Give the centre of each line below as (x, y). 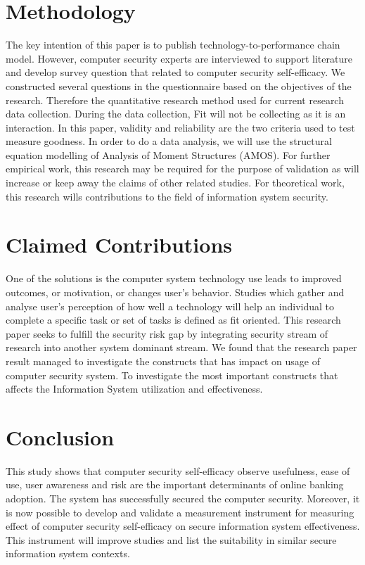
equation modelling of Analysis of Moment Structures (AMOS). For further (168, 154)
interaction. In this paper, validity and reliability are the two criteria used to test (180, 127)
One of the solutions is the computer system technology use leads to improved (174, 278)
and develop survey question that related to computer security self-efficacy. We (175, 72)
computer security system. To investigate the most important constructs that (172, 375)
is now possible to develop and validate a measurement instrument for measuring (180, 512)
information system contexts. (68, 553)
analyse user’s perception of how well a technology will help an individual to (170, 306)
